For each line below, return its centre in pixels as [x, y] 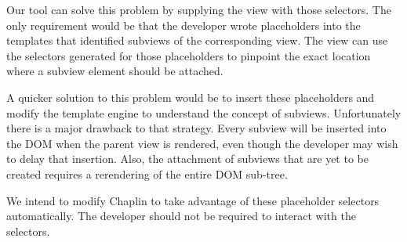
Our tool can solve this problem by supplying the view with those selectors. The [199, 9]
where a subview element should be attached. [115, 71]
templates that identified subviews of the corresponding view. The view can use [197, 40]
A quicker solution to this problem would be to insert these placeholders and [191, 97]
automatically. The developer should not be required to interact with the [181, 216]
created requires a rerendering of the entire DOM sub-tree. [147, 173]
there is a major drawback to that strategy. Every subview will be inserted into [196, 128]
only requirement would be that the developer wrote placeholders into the [184, 25]
